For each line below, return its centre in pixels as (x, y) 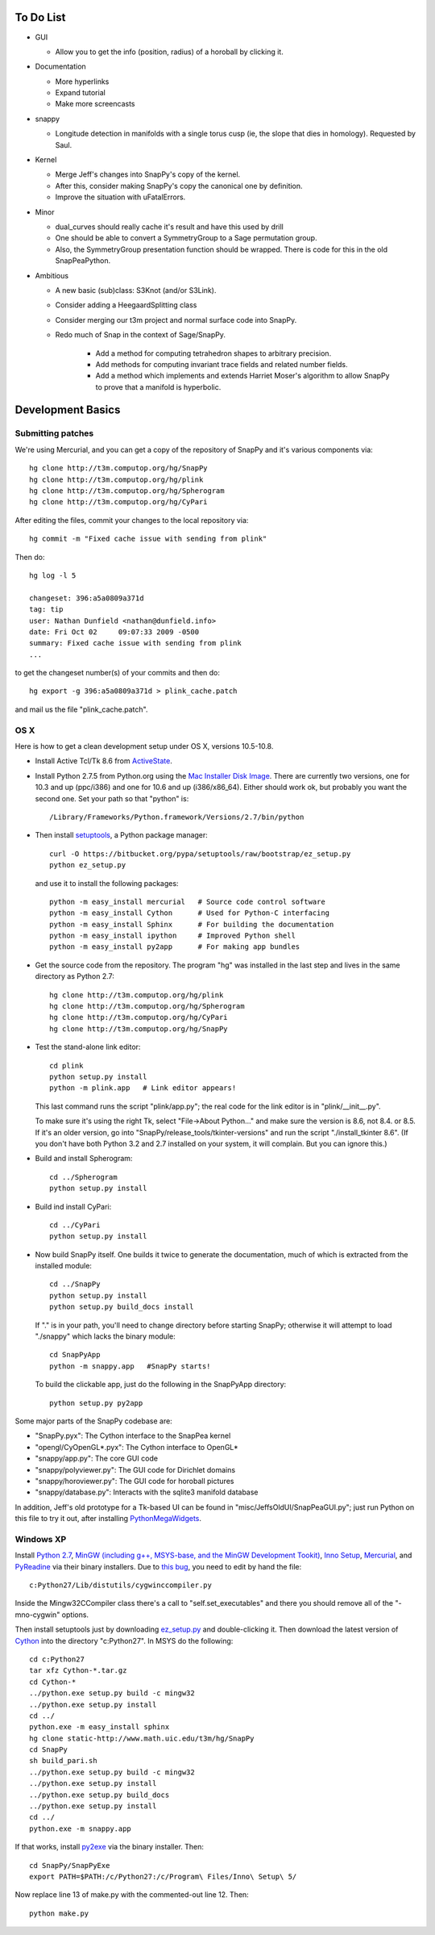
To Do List (40, 17)
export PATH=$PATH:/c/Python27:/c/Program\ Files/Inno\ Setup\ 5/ (163, 1876)
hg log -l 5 (53, 575)
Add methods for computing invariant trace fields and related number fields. (222, 364)
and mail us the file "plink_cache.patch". (81, 709)
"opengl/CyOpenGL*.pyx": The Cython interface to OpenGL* (137, 1447)
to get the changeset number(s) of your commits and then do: (118, 673)
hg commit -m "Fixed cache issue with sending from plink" (148, 539)
